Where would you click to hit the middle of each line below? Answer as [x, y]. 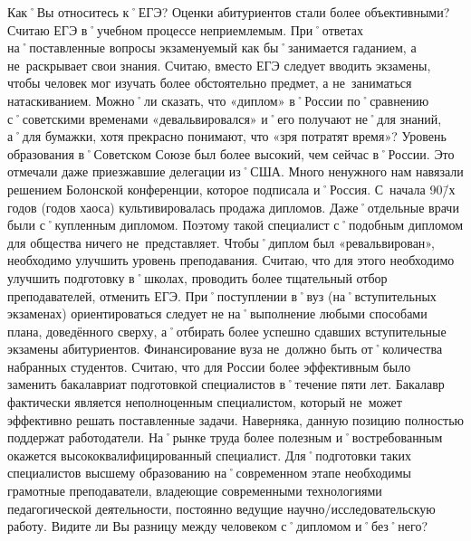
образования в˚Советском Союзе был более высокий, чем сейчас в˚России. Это [231, 153]
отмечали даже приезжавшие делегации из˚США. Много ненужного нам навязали [235, 171]
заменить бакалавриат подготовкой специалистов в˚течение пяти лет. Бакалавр [226, 384]
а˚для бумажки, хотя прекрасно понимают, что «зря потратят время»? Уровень [227, 136]
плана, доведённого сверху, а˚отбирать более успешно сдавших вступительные [227, 331]
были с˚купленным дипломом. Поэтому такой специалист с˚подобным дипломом [235, 225]
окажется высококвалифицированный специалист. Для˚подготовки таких [210, 455]
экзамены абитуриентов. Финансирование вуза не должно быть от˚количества [225, 349]
